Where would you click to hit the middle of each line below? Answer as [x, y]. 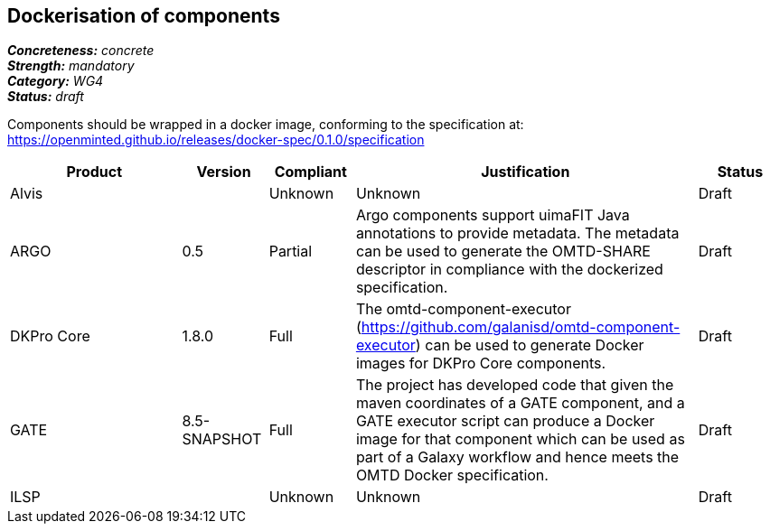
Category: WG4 [56, 81]
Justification [526, 172]
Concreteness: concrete [81, 51]
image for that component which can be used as [520, 439]
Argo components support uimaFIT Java [493, 215]
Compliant [310, 172]
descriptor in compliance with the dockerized [509, 270]
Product [94, 172]
